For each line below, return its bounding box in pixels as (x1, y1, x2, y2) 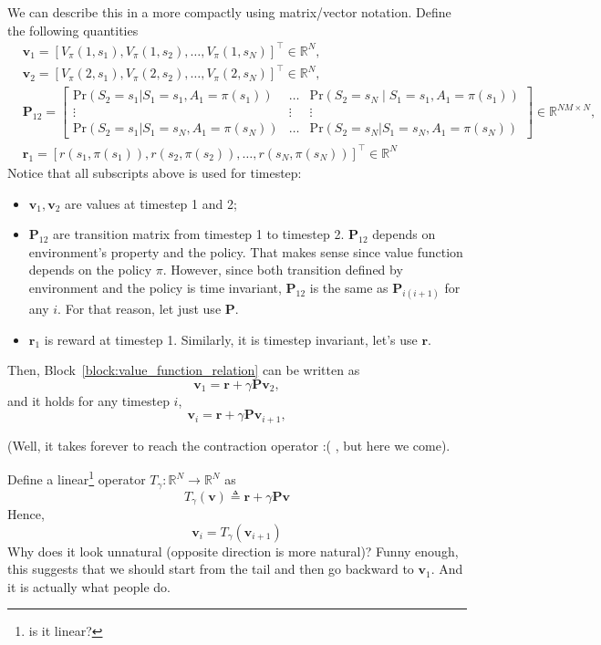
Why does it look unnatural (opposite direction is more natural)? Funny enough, (7, 541, 459, 560)
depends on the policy (28, 260, 152, 279)
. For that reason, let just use (57, 299, 222, 318)
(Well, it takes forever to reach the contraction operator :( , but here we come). (7, 435, 451, 454)
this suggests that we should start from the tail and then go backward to (7, 559, 414, 578)
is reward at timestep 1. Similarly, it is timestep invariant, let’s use (44, 329, 418, 349)
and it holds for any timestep (7, 390, 170, 410)
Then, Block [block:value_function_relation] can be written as (7, 360, 360, 380)
